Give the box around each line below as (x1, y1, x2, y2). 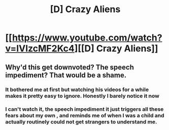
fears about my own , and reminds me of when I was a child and (5, 112, 164, 119)
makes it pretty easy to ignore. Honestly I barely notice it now (5, 92, 160, 99)
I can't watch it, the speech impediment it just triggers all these (5, 106, 164, 113)
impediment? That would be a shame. (5, 71, 127, 79)
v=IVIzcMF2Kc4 (5, 43, 75, 54)
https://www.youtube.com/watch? (12, 32, 162, 44)
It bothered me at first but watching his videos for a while (5, 86, 149, 93)
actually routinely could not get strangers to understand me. (5, 118, 157, 125)
